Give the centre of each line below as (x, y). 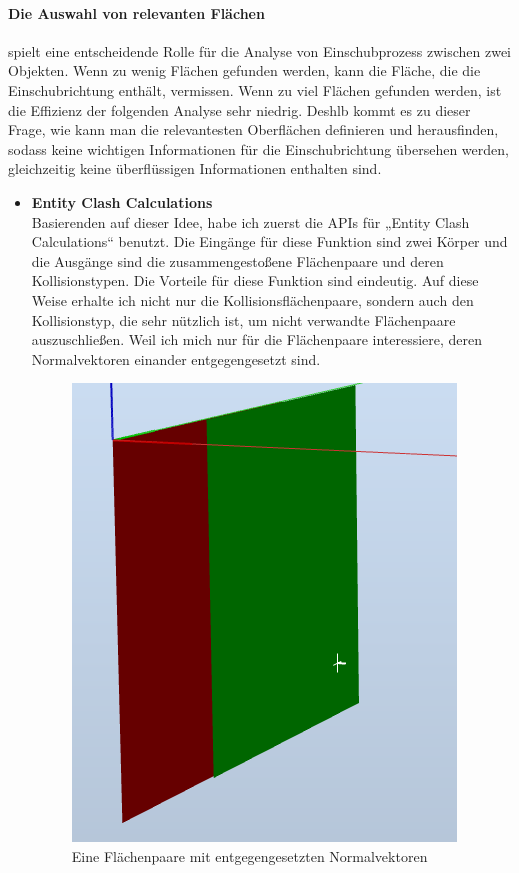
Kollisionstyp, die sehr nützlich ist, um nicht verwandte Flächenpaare (243, 319)
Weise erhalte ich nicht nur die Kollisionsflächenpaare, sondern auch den (252, 299)
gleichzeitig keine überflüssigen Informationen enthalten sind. (195, 168)
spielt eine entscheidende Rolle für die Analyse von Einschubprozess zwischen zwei (260, 50)
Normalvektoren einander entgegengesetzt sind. (176, 358)
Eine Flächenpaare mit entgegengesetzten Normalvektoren (249, 855)
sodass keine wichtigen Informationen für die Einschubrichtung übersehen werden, (258, 148)
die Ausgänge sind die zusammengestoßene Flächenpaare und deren (237, 260)
